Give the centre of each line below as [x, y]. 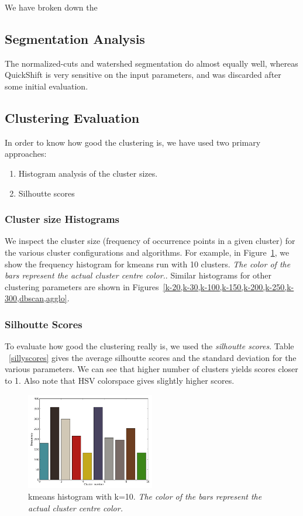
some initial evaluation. [47, 86]
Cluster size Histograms [62, 219]
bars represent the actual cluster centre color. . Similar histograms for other [138, 275]
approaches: [26, 154]
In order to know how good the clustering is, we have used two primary [133, 142]
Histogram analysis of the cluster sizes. [88, 173]
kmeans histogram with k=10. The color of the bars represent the [145, 496]
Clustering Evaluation [72, 117]
